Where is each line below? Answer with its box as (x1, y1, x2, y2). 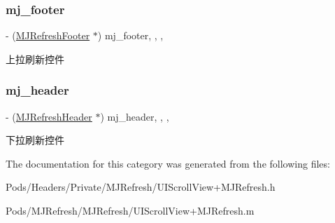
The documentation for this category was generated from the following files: (6, 156, 330, 170)
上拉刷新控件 (6, 51, 64, 66)
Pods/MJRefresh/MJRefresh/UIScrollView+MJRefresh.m (6, 203, 255, 217)
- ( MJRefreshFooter (6, 28, 90, 43)
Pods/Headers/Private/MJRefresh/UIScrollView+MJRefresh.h (6, 180, 276, 194)
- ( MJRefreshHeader (6, 109, 92, 123)
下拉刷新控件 (6, 133, 64, 147)
